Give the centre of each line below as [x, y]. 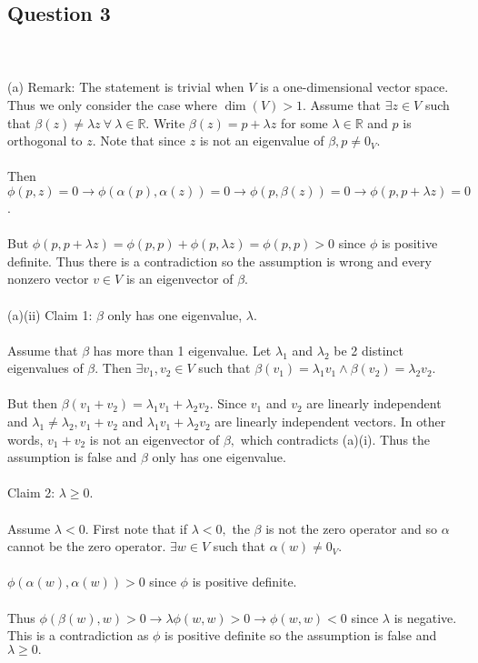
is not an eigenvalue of [262, 141]
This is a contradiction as [78, 635]
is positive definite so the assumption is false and [301, 635]
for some [304, 122]
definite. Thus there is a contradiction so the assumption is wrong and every [219, 261]
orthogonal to [45, 141]
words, [25, 439]
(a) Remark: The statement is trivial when [126, 87]
